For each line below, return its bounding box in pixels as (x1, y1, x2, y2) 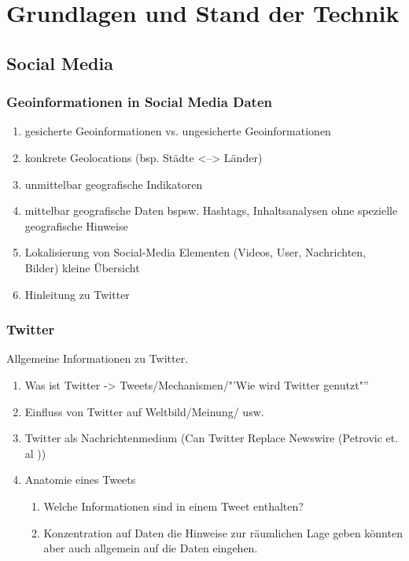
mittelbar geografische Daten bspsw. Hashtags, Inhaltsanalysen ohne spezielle (24, 202, 398, 219)
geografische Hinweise (24, 217, 128, 234)
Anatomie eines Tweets (24, 471, 136, 488)
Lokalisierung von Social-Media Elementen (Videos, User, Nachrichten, (24, 244, 366, 260)
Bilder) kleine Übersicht (24, 259, 140, 275)
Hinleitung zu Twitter (24, 286, 130, 302)
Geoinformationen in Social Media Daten (6, 92, 273, 112)
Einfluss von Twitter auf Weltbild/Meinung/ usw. (24, 403, 264, 419)
